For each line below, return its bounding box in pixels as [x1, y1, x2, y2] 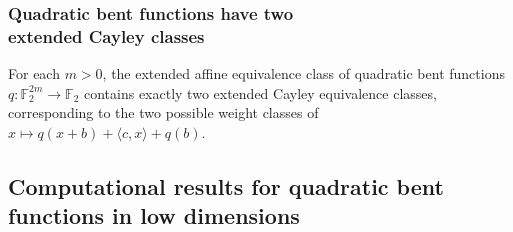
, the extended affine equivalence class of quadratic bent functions [102, 63, 505, 84]
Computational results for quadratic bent [8, 170, 444, 201]
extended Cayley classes [8, 23, 205, 48]
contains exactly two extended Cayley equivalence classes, [83, 82, 437, 103]
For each [8, 63, 60, 84]
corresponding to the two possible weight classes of [8, 102, 319, 123]
